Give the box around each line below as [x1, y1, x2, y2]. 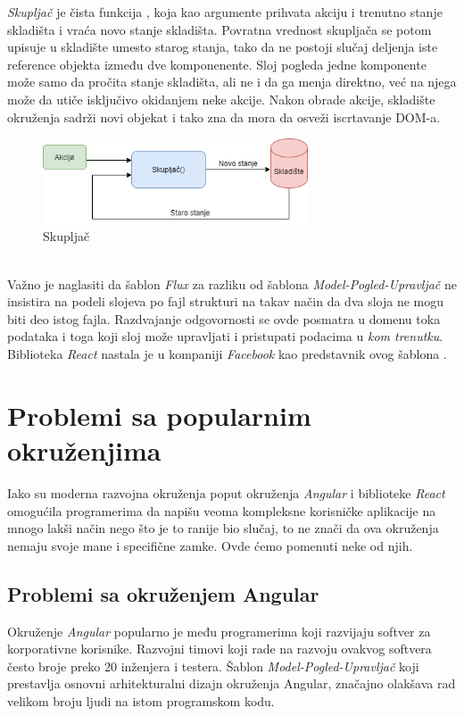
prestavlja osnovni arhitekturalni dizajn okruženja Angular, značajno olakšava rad [7, 674, 456, 693]
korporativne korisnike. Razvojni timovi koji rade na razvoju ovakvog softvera [7, 639, 432, 658]
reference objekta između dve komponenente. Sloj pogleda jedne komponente [7, 54, 427, 73]
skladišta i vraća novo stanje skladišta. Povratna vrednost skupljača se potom [7, 20, 432, 38]
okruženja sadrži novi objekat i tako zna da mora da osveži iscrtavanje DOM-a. [7, 107, 441, 126]
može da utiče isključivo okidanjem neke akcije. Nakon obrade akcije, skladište [7, 89, 435, 108]
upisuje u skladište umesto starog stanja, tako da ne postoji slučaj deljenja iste [7, 37, 438, 56]
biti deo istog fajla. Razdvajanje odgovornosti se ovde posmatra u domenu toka [7, 309, 441, 328]
